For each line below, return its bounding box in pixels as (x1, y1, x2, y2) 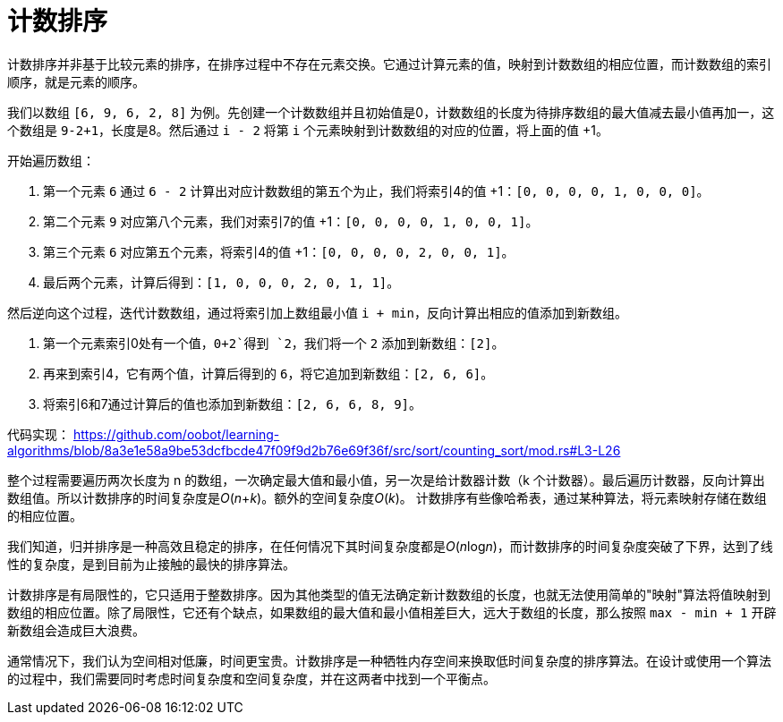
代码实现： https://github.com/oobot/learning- (7, 426, 280, 442)
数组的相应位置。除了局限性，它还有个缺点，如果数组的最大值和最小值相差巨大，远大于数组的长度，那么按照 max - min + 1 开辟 (7, 604, 777, 620)
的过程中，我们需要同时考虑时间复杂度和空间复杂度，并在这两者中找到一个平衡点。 (7, 670, 496, 686)
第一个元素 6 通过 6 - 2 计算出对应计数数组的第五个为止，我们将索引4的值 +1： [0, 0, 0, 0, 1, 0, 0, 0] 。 (43, 183, 710, 199)
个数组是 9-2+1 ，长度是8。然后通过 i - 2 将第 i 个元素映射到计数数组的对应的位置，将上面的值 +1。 (7, 122, 609, 138)
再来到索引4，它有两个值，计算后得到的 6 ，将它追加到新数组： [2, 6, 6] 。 (43, 365, 494, 381)
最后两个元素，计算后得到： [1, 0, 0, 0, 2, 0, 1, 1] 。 (43, 274, 400, 290)
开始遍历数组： (7, 152, 95, 168)
